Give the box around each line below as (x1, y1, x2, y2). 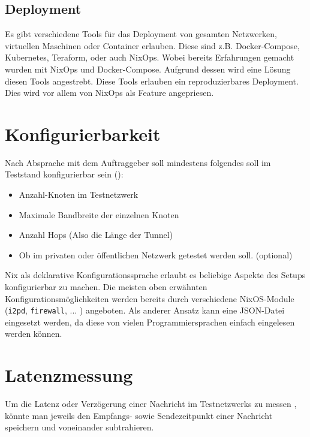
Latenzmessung (5, 363, 133, 387)
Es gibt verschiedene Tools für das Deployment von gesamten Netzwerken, (5, 28, 277, 40)
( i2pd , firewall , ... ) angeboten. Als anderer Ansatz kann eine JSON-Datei (5, 304, 285, 317)
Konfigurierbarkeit (5, 121, 161, 146)
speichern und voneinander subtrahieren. (5, 421, 154, 433)
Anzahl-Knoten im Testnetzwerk (19, 188, 139, 201)
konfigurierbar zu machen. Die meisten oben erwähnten (5, 281, 207, 293)
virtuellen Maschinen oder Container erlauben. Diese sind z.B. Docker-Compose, (5, 39, 300, 52)
